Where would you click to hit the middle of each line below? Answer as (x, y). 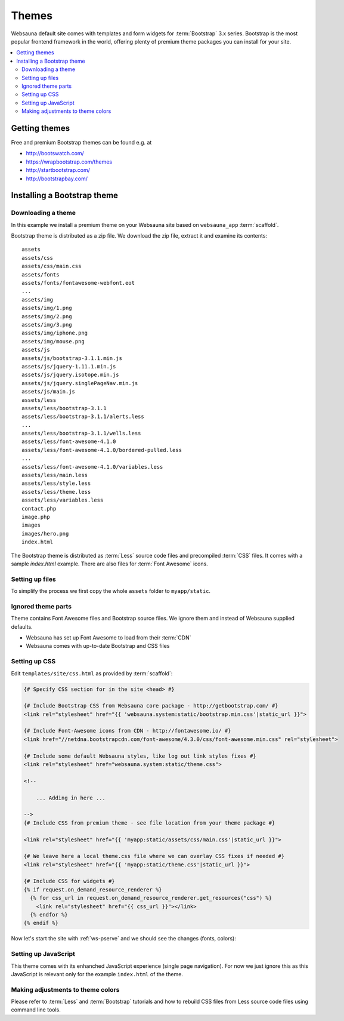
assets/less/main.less (55, 475)
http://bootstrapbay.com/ (57, 179)
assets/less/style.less (56, 483)
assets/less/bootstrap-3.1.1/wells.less (81, 433)
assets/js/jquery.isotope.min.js (70, 375)
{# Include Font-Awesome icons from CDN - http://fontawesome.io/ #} (127, 731)
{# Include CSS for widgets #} (69, 881)
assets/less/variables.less (63, 500)
